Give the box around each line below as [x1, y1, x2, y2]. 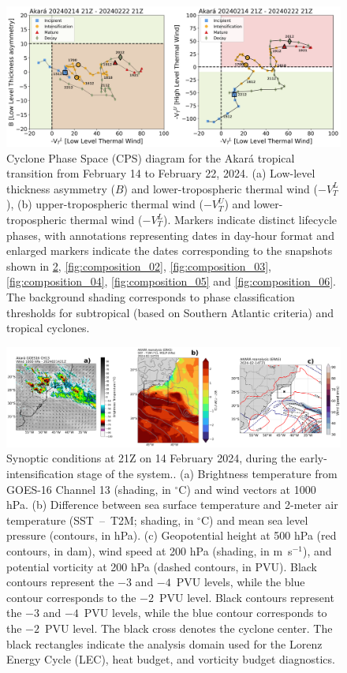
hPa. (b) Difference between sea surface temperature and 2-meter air [6, 496, 338, 513]
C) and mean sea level [200, 511, 308, 528]
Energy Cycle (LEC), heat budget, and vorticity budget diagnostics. [6, 651, 335, 667]
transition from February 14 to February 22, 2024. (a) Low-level [6, 165, 315, 181]
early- [300, 450, 327, 466]
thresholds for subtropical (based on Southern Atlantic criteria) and [6, 304, 334, 320]
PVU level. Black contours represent [159, 589, 334, 605]
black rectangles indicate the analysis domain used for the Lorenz [6, 635, 323, 652]
